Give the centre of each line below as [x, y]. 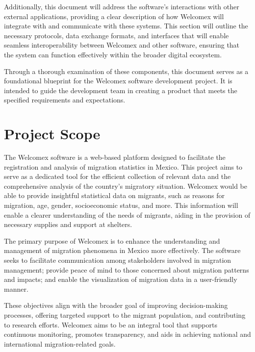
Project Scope [52, 134]
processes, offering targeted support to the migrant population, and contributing [125, 314]
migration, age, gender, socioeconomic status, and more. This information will [121, 205]
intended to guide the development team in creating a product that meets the [121, 90]
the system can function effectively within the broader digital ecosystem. [113, 54]
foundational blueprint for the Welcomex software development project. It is [118, 81]
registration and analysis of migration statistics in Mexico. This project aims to [123, 166]
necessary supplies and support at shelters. [68, 224]
